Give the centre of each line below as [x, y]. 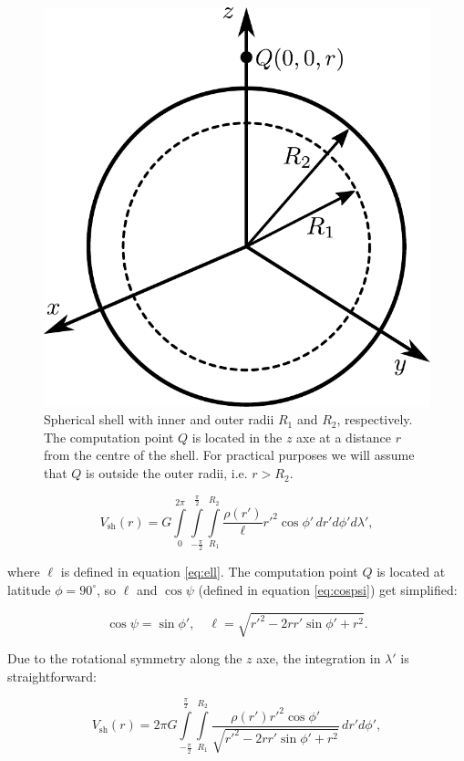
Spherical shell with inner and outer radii [159, 419]
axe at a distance [344, 437]
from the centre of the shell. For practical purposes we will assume [229, 455]
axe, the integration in [319, 657]
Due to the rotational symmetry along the [125, 657]
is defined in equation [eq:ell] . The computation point [209, 572]
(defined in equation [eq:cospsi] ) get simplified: [328, 589]
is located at [411, 572]
